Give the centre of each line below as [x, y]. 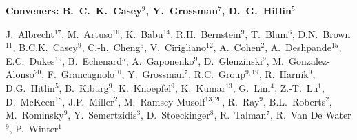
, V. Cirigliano [175, 47]
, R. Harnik [284, 74]
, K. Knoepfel [142, 87]
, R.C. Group [217, 74]
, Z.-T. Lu [296, 87]
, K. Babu [141, 33]
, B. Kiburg [84, 87]
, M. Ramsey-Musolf [162, 101]
